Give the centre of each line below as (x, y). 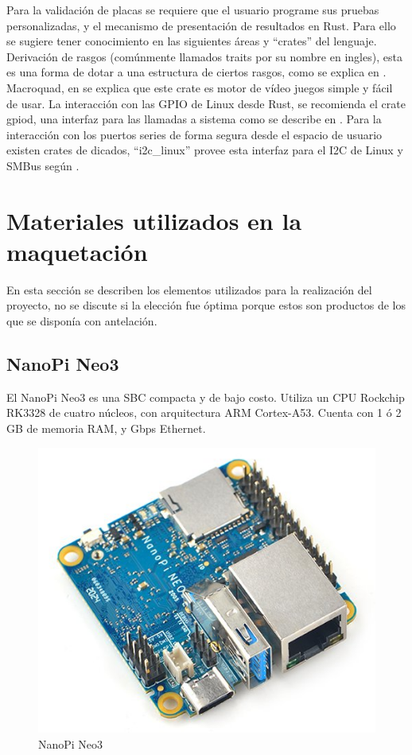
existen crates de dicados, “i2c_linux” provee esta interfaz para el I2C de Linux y (205, 150)
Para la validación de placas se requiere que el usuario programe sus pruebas (193, 10)
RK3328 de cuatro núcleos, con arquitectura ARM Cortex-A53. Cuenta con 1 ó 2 (204, 413)
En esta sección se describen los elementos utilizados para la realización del (189, 289)
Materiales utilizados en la (154, 220)
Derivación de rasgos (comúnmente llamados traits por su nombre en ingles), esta (204, 56)
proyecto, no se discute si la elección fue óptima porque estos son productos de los (206, 305)
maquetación (77, 251)
